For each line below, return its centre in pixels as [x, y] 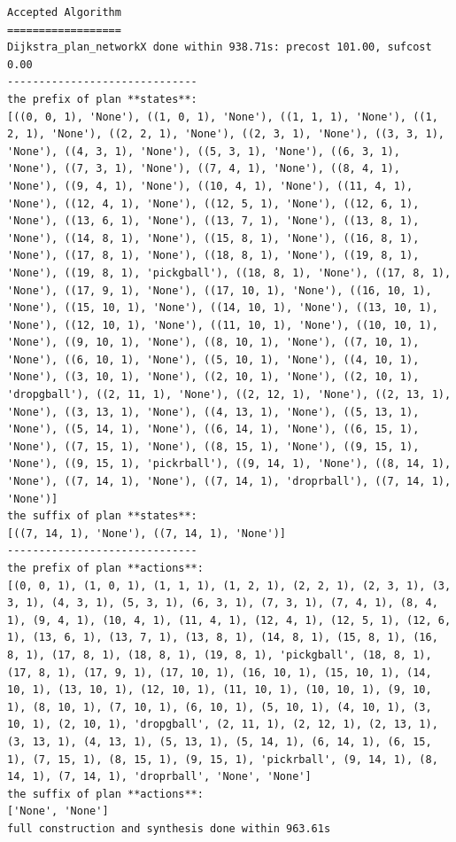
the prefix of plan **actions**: [105, 568]
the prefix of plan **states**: [102, 99]
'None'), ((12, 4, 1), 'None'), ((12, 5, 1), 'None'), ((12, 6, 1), [213, 203]
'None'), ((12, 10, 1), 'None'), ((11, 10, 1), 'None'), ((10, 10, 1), [223, 325]
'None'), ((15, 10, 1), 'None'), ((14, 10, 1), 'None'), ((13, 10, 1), [223, 308]
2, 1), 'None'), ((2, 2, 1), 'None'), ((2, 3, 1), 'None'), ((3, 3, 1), [226, 134]
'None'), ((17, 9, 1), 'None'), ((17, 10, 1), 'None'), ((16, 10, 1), [220, 290]
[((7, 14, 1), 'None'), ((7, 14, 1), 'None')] [147, 533]
